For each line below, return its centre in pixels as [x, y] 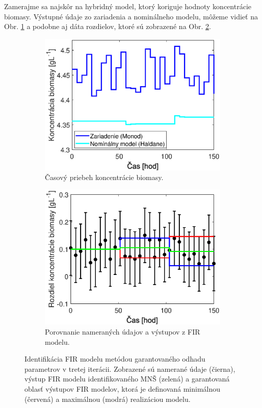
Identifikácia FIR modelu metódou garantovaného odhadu [115, 359]
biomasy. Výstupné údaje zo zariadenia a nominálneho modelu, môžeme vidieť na [131, 16]
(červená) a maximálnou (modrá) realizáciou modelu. [108, 399]
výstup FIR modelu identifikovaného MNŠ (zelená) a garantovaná [127, 379]
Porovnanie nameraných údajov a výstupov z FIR [123, 331]
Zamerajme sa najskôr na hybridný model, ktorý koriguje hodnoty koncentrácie [128, 6]
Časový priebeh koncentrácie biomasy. [104, 177]
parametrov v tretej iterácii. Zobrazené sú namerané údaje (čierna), [130, 368]
